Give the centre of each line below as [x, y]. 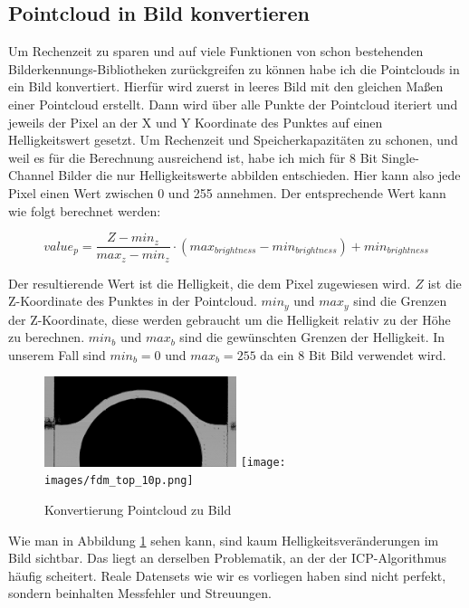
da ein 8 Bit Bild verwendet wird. [353, 354]
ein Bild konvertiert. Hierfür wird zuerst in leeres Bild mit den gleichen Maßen [226, 86]
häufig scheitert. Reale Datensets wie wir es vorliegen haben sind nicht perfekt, [227, 575]
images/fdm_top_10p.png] [119, 481]
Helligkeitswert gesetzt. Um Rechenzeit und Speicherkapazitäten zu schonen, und [233, 140]
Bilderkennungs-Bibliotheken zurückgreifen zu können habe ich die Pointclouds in [234, 68]
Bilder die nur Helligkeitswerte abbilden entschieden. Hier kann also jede [259, 175]
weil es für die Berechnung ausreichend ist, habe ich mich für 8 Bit [193, 157]
